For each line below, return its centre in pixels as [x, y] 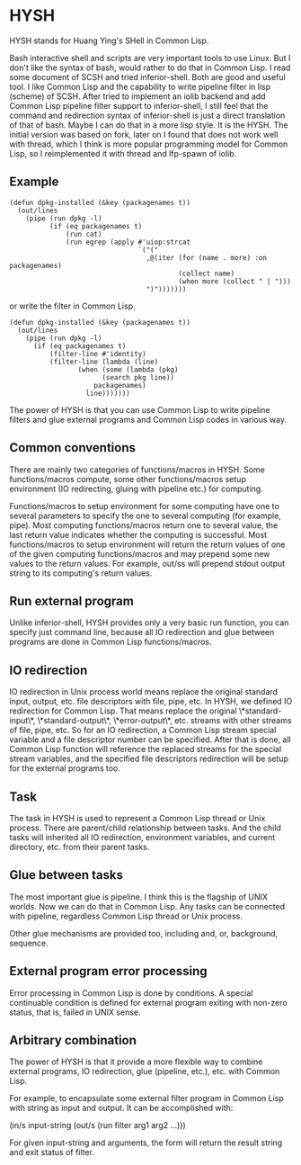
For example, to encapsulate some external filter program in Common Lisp [147, 1098]
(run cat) [84, 234]
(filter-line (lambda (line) [104, 362]
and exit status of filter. [52, 1152]
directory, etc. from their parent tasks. [80, 847]
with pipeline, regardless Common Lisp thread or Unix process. [126, 916]
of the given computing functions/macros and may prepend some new [140, 553]
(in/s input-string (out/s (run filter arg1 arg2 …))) [97, 1125]
